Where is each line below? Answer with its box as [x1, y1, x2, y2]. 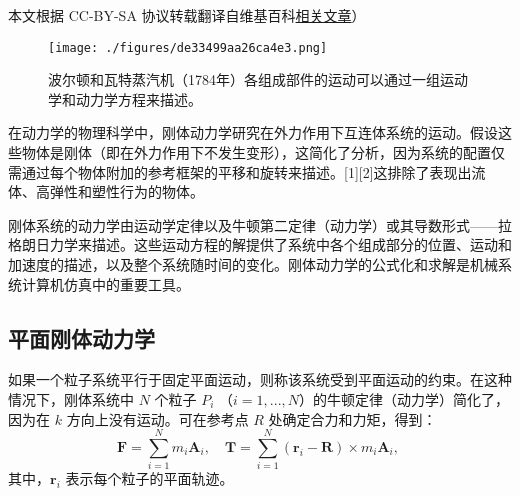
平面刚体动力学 [8, 322, 155, 353]
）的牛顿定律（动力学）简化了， [299, 388, 510, 409]
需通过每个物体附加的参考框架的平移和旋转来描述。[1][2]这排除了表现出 [8, 161, 472, 182]
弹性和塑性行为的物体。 [49, 181, 204, 202]
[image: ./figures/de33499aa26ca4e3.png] [48, 40, 328, 55]
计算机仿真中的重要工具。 [21, 273, 190, 294]
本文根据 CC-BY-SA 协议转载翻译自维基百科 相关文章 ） [8, 5, 366, 25]
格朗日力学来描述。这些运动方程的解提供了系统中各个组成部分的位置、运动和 [8, 234, 512, 255]
